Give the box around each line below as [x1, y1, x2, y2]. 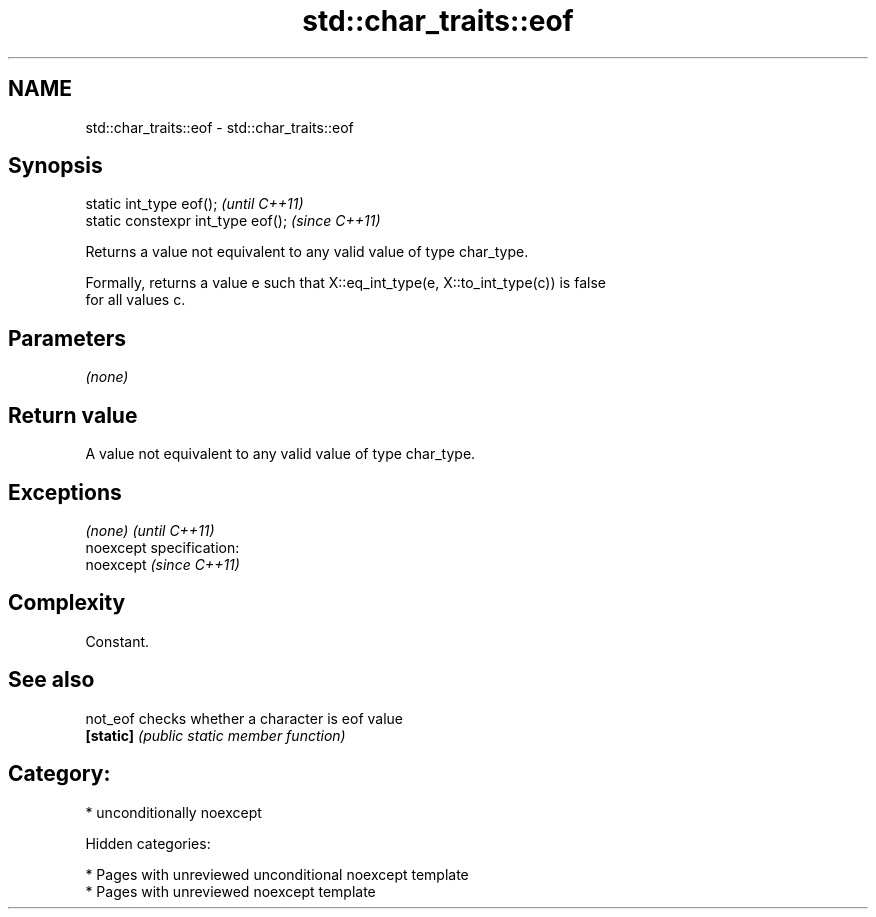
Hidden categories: [85, 834, 211, 852]
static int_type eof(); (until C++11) [85, 195, 304, 213]
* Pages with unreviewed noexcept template [85, 882, 376, 900]
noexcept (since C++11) [85, 555, 240, 573]
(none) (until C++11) [85, 521, 215, 539]
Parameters [8, 325, 126, 351]
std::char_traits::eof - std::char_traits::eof [85, 118, 354, 136]
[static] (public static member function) [85, 726, 346, 744]
